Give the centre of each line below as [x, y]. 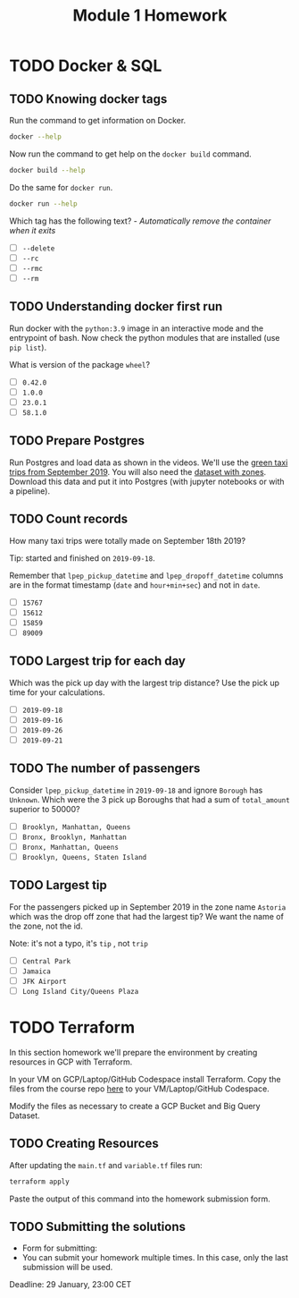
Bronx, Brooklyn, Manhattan [74, 837]
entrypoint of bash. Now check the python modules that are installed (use [145, 337]
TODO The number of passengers [105, 769]
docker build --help [48, 170]
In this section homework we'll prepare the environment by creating [133, 1052]
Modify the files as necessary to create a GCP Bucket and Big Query [135, 1106]
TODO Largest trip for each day [97, 662]
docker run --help [43, 204]
